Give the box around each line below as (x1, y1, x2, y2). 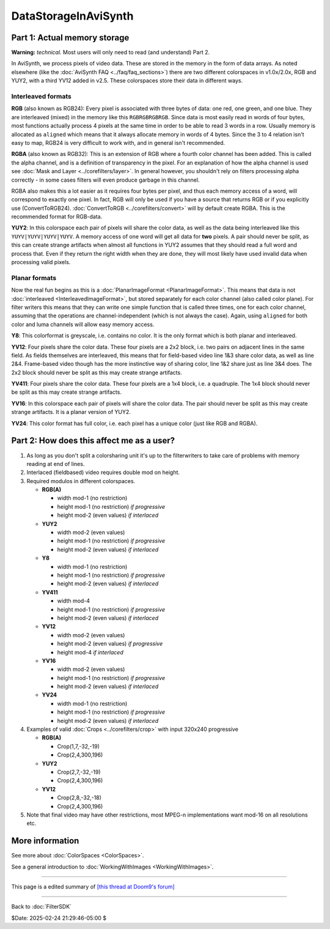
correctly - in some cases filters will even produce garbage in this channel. (11, 176, 200, 183)
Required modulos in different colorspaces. (26, 477, 136, 484)
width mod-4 (57, 597, 90, 605)
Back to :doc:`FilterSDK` (11, 903, 72, 911)
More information (11, 835, 79, 846)
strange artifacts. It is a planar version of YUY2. (11, 409, 131, 416)
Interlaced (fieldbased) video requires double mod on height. (26, 468, 180, 476)
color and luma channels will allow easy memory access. (11, 320, 155, 328)
